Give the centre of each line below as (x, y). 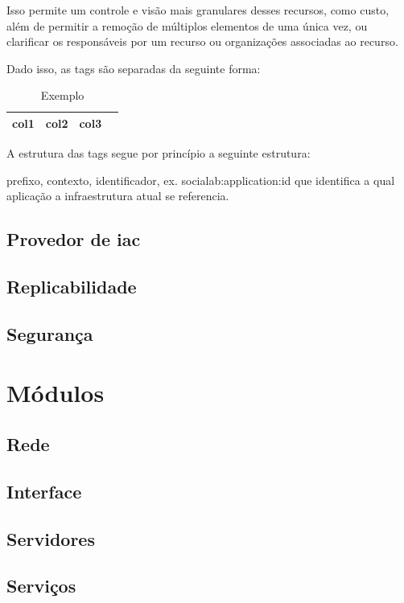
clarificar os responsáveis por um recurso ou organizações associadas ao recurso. (202, 41)
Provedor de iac (74, 239)
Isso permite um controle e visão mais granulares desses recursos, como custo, (198, 10)
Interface (44, 491)
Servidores (51, 538)
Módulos (56, 393)
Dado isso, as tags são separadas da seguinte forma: (134, 68)
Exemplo (62, 95)
